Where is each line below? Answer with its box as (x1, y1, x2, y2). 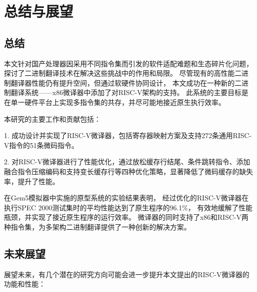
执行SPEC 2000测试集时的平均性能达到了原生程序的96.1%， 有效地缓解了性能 (4, 202, 253, 212)
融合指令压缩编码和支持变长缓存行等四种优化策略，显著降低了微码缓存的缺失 (4, 166, 253, 176)
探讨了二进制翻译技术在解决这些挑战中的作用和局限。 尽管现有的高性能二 (4, 68, 242, 78)
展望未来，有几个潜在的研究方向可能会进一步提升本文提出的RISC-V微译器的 (4, 269, 250, 279)
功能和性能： (4, 279, 45, 289)
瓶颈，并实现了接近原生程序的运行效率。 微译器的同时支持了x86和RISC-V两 (4, 212, 249, 222)
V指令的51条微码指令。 (4, 140, 79, 150)
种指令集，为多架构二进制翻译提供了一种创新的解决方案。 (4, 221, 191, 232)
